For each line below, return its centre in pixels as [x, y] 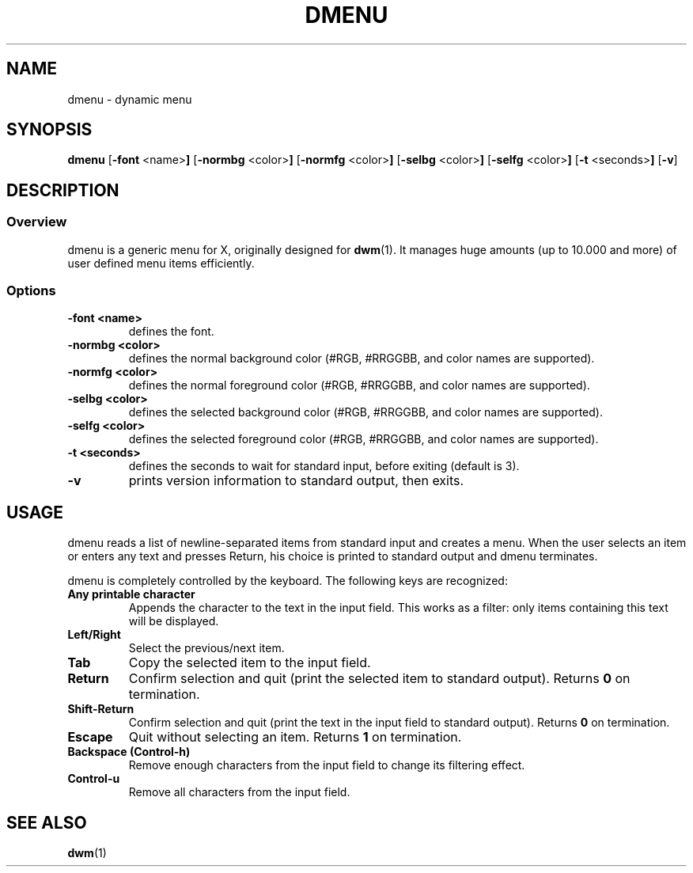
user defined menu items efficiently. [161, 263]
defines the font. [171, 332]
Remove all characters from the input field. [239, 792]
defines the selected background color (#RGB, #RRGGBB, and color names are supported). [365, 412]
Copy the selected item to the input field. [250, 663]
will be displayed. [174, 621]
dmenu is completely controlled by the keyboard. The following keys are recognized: [288, 581]
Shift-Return [101, 709]
